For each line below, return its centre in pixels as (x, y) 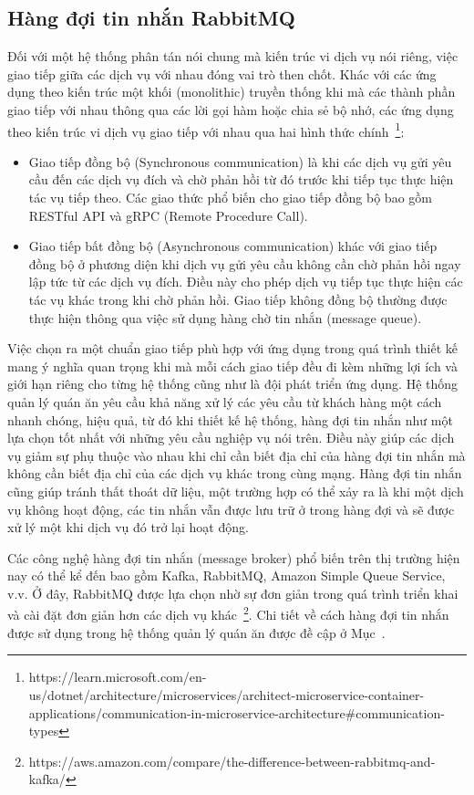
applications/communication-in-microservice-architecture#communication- (237, 712)
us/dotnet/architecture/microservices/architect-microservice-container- (227, 694)
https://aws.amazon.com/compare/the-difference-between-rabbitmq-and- (232, 761)
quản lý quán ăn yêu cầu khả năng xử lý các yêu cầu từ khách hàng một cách (225, 401)
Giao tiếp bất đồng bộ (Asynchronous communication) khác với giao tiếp (233, 246)
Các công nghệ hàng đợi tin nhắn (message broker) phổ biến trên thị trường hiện (234, 557)
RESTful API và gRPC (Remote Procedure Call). (168, 215)
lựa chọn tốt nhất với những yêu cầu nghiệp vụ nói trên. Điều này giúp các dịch (231, 438)
